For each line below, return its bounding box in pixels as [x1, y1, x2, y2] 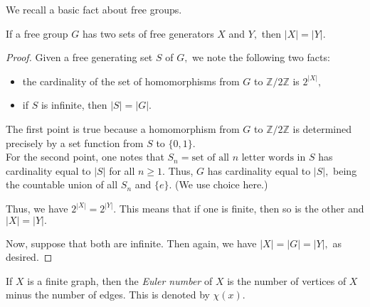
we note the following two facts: [192, 50, 330, 65]
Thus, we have [6, 200, 68, 215]
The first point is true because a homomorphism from [6, 121, 240, 136]
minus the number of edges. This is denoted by [6, 287, 210, 302]
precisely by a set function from [6, 135, 144, 150]
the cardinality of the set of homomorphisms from [22, 73, 240, 88]
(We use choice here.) [175, 177, 268, 192]
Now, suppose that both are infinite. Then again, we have [6, 235, 257, 250]
